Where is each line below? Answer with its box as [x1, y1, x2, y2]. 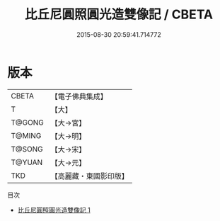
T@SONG [11, 144, 44, 154]
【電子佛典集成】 [50, 91, 108, 101]
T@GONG [11, 118, 44, 127]
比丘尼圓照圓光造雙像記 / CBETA [24, 6, 214, 23]
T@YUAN [11, 157, 43, 167]
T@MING [11, 130, 42, 140]
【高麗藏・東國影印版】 [50, 171, 129, 181]
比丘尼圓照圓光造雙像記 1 [17, 205, 91, 214]
